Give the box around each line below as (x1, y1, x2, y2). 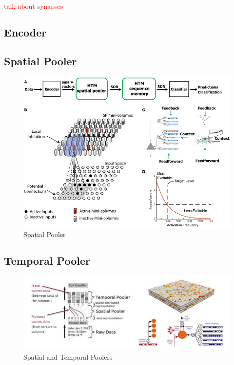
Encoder (4, 24, 47, 39)
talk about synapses (4, 1, 63, 11)
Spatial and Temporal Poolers (23, 352, 113, 362)
